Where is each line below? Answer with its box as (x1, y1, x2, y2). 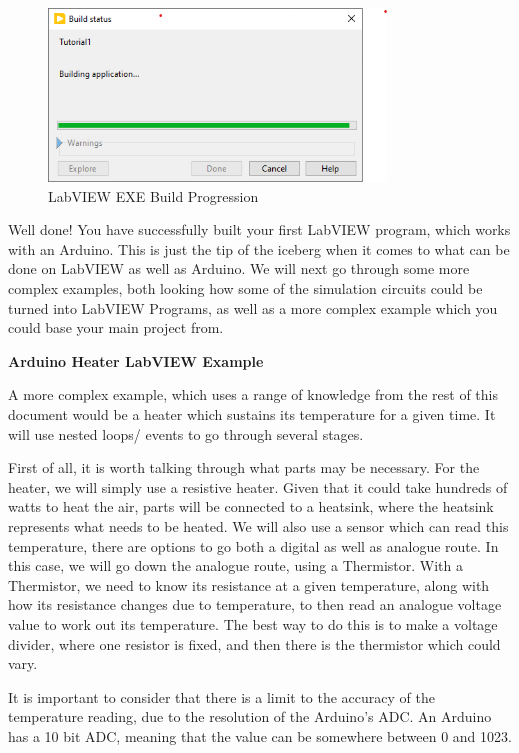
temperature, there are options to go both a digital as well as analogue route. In (8, 535, 499, 556)
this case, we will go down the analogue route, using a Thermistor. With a (8, 555, 464, 576)
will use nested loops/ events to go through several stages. (8, 423, 364, 444)
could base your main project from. (8, 317, 224, 338)
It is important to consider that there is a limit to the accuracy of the (8, 686, 435, 707)
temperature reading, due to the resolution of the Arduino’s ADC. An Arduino (8, 706, 492, 727)
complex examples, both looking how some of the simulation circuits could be (8, 278, 483, 299)
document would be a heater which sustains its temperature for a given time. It (8, 404, 496, 425)
